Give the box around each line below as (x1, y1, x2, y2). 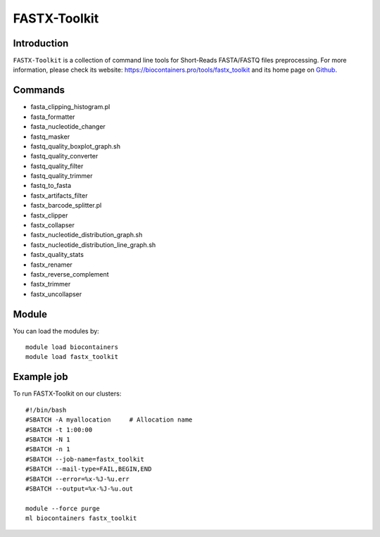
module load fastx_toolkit (25, 353, 119, 361)
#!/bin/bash (25, 405, 67, 414)
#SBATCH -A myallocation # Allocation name (25, 416, 193, 424)
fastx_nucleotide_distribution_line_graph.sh (30, 240, 156, 249)
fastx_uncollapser (30, 289, 82, 298)
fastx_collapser (30, 221, 75, 229)
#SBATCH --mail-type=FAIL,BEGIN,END (25, 465, 152, 473)
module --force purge (25, 504, 100, 512)
